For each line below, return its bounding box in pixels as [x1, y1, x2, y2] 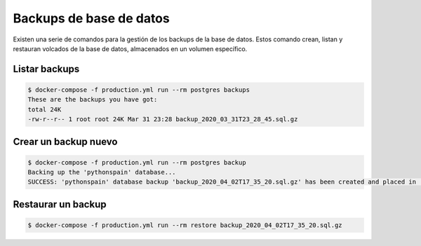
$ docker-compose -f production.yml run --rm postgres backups [27, 86, 250, 94]
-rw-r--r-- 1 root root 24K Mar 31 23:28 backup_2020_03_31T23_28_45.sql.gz [27, 116, 298, 123]
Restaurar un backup [13, 198, 107, 210]
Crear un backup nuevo [13, 135, 118, 147]
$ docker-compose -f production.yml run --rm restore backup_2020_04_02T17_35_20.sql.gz [27, 221, 343, 229]
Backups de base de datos [13, 11, 170, 26]
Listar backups [13, 63, 80, 75]
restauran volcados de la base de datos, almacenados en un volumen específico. [13, 44, 248, 53]
